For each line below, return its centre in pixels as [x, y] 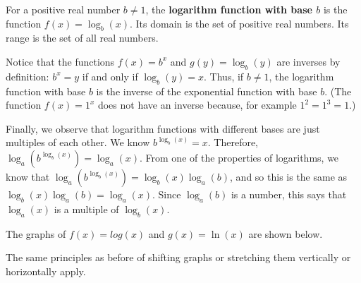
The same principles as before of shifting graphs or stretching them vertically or [178, 257]
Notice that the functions [60, 61]
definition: [27, 76]
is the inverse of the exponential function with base [207, 91]
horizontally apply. [46, 271]
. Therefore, [233, 142]
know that [28, 176]
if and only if [110, 76]
